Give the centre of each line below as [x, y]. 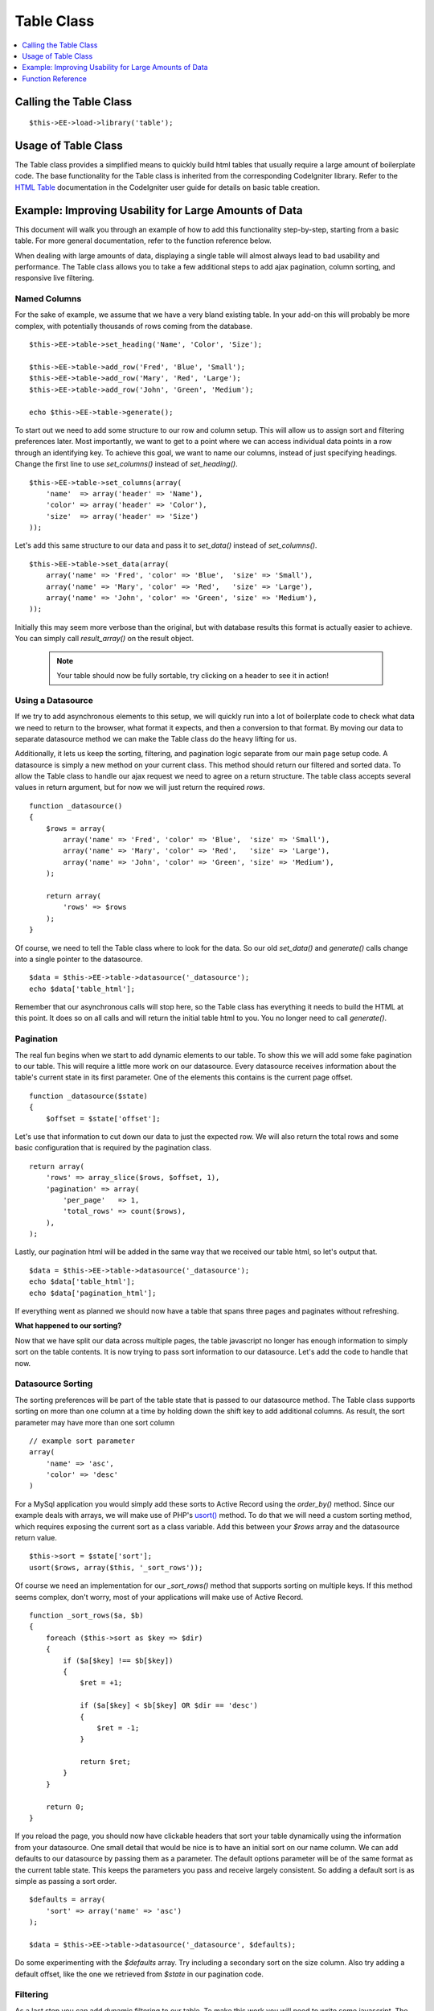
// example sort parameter [82, 1441]
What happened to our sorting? [68, 1326]
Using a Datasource [54, 700]
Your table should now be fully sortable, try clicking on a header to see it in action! [193, 675]
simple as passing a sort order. [66, 1881]
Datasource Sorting [54, 1384]
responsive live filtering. [55, 278]
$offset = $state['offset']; [103, 1119]
